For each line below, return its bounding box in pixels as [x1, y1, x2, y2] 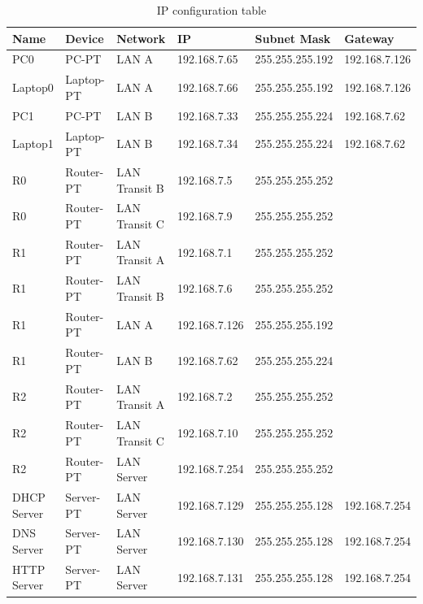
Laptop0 [12, 79, 54, 96]
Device [65, 29, 104, 46]
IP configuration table [156, 2, 267, 18]
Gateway [344, 29, 395, 46]
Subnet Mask [255, 29, 331, 46]
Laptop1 [12, 135, 54, 152]
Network [116, 29, 166, 46]
